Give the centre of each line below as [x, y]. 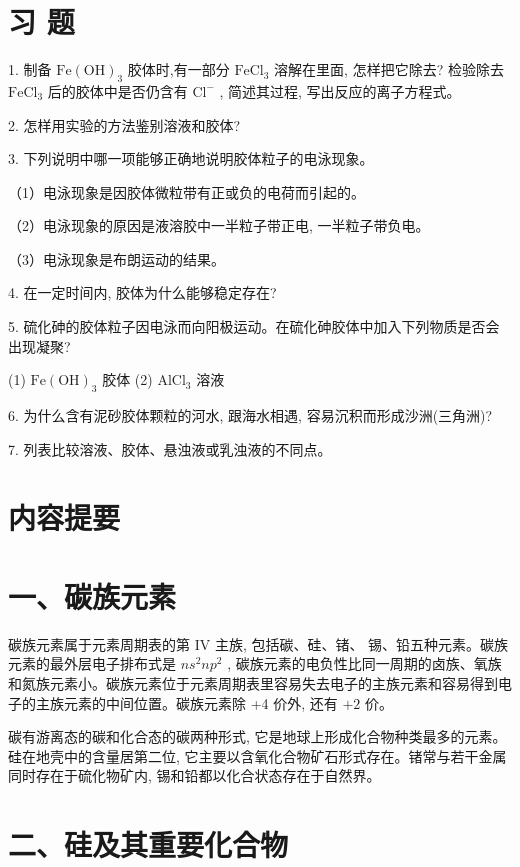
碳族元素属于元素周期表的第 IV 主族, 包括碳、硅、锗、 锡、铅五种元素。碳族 [258, 643]
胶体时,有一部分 [178, 69]
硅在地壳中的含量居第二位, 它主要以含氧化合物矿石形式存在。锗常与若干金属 [257, 755]
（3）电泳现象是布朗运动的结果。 [116, 258]
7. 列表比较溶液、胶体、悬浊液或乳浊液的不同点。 [170, 448]
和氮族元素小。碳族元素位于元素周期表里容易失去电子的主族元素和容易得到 [253, 682]
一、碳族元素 [92, 595]
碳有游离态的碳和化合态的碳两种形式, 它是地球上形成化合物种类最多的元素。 [257, 736]
